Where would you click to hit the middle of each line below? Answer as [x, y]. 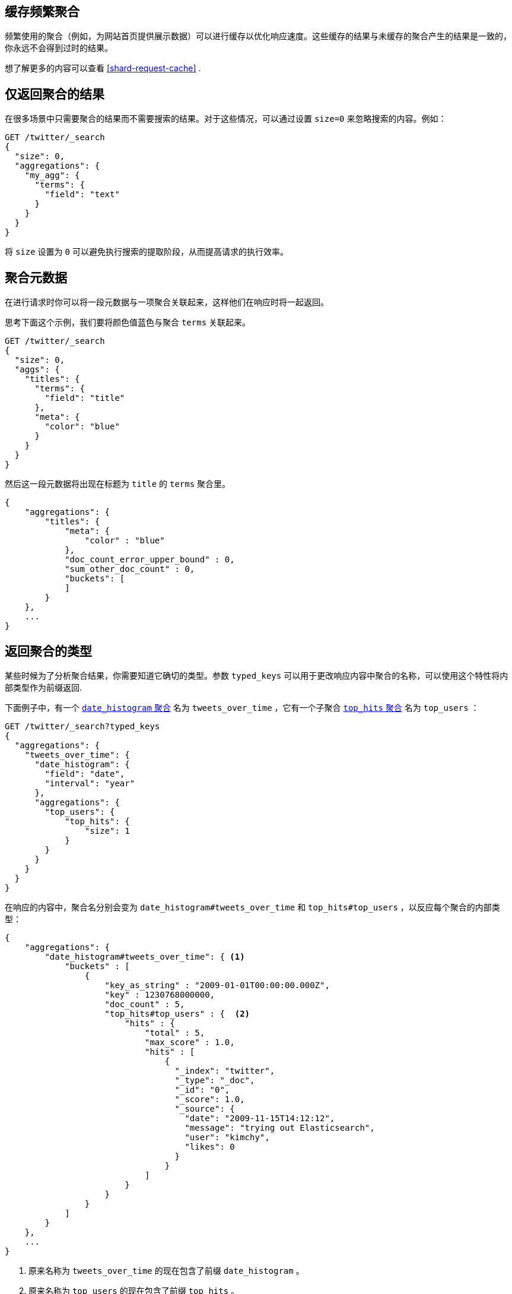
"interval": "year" [90, 783]
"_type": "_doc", [215, 1080]
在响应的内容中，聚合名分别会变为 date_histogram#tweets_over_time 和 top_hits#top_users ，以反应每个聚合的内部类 [252, 907]
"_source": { [205, 1108]
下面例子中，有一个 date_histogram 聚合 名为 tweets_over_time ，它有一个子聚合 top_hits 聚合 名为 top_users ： [242, 707]
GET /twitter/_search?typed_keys [82, 726]
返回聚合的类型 [48, 651]
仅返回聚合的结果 [55, 94]
